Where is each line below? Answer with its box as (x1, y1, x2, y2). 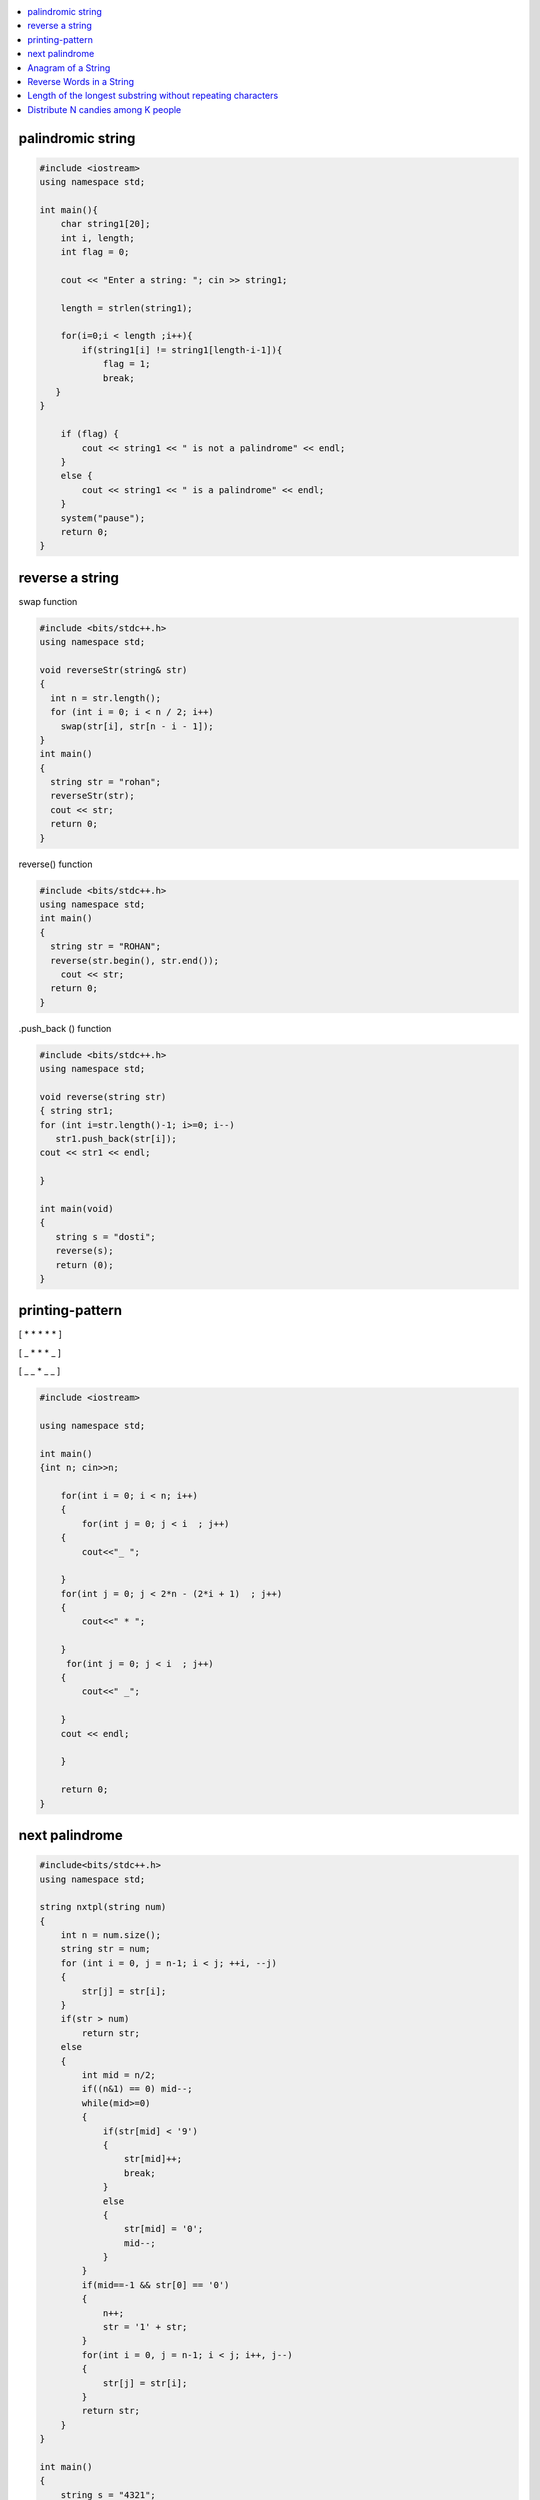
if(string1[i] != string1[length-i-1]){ (81, 344, 283, 355)
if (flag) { (60, 428, 120, 440)
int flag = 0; (60, 246, 130, 258)
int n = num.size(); (60, 1930, 162, 1941)
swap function (18, 595, 78, 607)
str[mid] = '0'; (123, 2223, 204, 2235)
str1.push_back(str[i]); (55, 1133, 177, 1145)
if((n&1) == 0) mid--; (81, 2083, 194, 2095)
